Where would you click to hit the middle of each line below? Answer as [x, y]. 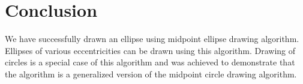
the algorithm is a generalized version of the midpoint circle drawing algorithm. [151, 73]
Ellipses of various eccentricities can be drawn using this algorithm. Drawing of [150, 50]
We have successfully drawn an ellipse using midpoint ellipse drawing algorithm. [152, 39]
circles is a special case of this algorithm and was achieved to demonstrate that [150, 62]
